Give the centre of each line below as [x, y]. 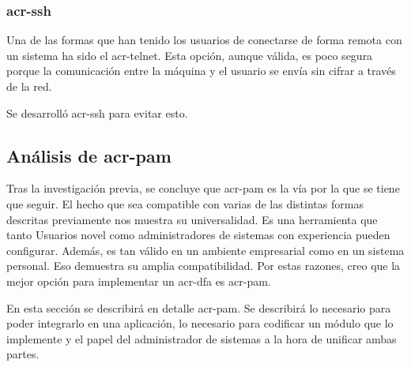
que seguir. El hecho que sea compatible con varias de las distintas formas [185, 203]
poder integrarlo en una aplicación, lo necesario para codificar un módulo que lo [200, 323]
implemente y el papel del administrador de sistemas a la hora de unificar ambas [202, 338]
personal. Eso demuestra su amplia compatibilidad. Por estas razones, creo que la [204, 266]
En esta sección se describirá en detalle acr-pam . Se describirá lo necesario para [199, 307]
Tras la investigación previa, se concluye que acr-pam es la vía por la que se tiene [203, 188]
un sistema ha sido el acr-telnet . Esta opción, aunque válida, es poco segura [190, 55]
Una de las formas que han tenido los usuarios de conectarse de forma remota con [204, 40]
